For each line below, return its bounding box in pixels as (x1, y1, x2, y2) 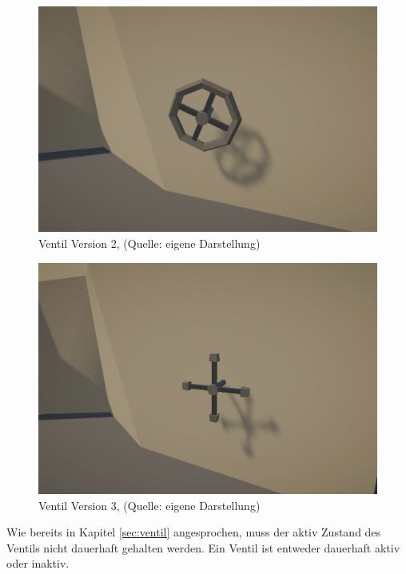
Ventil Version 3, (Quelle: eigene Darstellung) (38, 496, 261, 513)
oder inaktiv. (6, 555, 70, 572)
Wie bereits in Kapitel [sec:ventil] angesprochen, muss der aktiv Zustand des (6, 524, 381, 540)
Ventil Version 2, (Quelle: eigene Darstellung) (38, 234, 261, 251)
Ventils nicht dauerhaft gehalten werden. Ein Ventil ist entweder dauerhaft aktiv (6, 539, 400, 556)
